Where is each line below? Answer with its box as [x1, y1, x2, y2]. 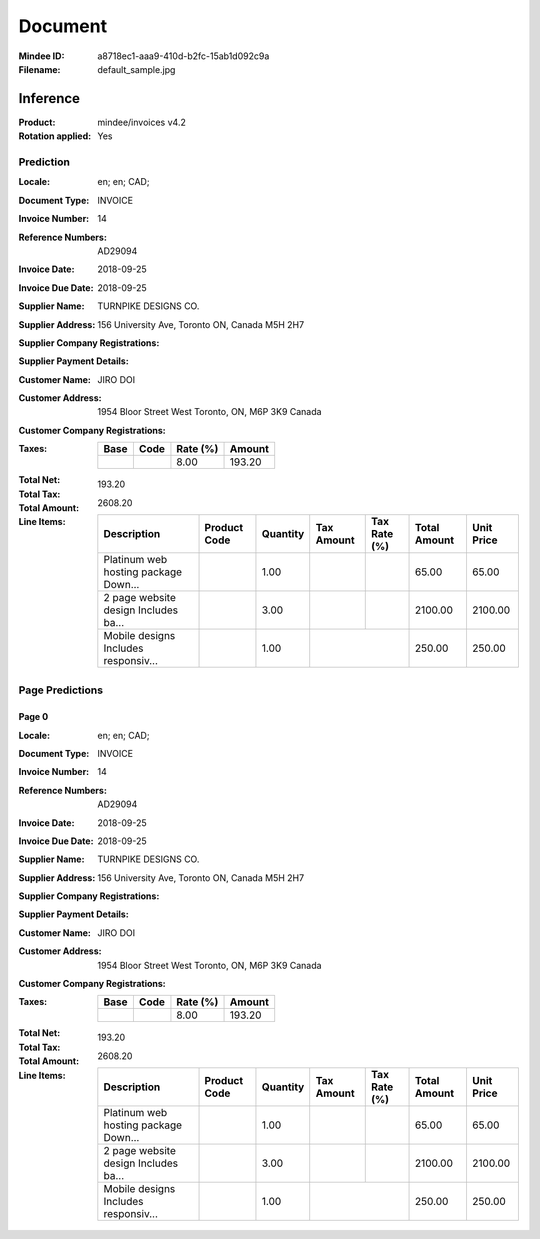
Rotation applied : [18, 130, 92, 142]
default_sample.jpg [97, 63, 176, 75]
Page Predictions [18, 683, 104, 697]
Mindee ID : [18, 50, 65, 62]
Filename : [18, 63, 61, 75]
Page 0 [18, 711, 49, 723]
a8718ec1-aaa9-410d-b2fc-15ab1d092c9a [97, 50, 270, 62]
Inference [18, 90, 80, 107]
